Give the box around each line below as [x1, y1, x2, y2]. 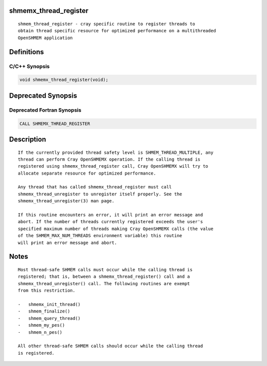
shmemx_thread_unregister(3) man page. [18, 198, 115, 204]
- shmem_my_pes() [18, 322, 65, 328]
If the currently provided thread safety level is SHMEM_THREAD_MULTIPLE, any [18, 149, 214, 155]
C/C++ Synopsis [9, 62, 50, 69]
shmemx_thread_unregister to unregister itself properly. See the [18, 191, 182, 197]
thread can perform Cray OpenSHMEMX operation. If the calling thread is [18, 156, 201, 162]
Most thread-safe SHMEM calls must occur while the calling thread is [18, 267, 193, 272]
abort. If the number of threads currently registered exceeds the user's [18, 219, 203, 225]
